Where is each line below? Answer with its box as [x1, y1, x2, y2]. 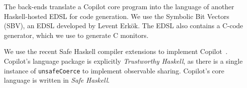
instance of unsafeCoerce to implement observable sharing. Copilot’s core [4, 65, 225, 75]
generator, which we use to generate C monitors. [4, 30, 149, 40]
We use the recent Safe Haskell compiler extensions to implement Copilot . [4, 46, 228, 56]
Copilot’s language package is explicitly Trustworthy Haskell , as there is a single [4, 55, 243, 66]
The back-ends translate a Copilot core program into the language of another [4, 1, 234, 11]
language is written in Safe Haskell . [4, 75, 110, 85]
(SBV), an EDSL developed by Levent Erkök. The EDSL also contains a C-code [4, 20, 243, 31]
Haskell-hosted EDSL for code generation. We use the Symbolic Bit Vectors [4, 11, 229, 21]
